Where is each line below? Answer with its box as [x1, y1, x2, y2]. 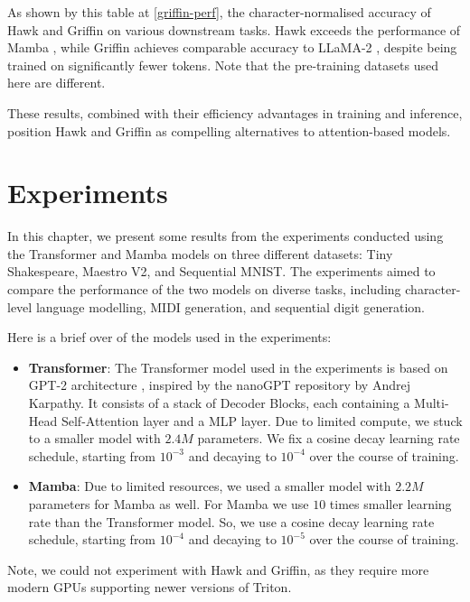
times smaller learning [329, 495, 452, 513]
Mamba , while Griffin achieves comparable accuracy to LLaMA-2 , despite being [7, 38, 457, 57]
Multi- [414, 394, 449, 412]
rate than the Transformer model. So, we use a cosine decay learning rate [28, 512, 435, 531]
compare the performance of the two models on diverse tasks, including [7, 280, 401, 299]
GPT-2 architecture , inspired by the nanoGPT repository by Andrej [28, 375, 410, 394]
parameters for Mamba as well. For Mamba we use [28, 495, 309, 513]
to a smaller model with [28, 429, 161, 448]
